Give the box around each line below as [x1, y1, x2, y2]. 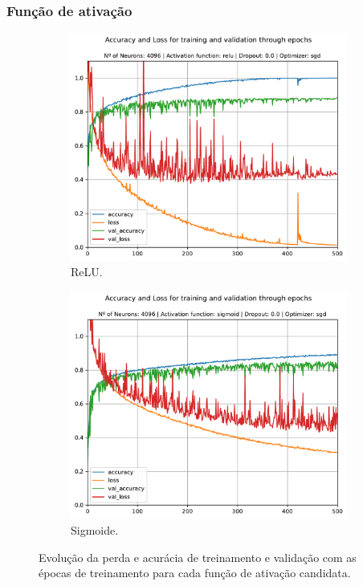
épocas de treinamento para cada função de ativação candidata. [39, 564, 351, 581]
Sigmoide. [71, 522, 119, 539]
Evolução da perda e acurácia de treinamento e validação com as [39, 548, 357, 565]
